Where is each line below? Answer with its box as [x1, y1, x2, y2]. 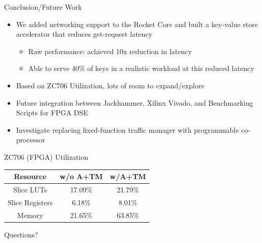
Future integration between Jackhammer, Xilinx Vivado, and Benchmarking [16, 97, 253, 108]
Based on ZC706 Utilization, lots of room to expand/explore [16, 80, 204, 90]
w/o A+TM [60, 171, 103, 182]
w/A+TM [110, 171, 146, 182]
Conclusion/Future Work [4, 2, 82, 12]
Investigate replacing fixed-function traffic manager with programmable [16, 124, 239, 135]
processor [16, 134, 45, 145]
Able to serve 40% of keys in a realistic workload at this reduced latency [28, 63, 254, 74]
